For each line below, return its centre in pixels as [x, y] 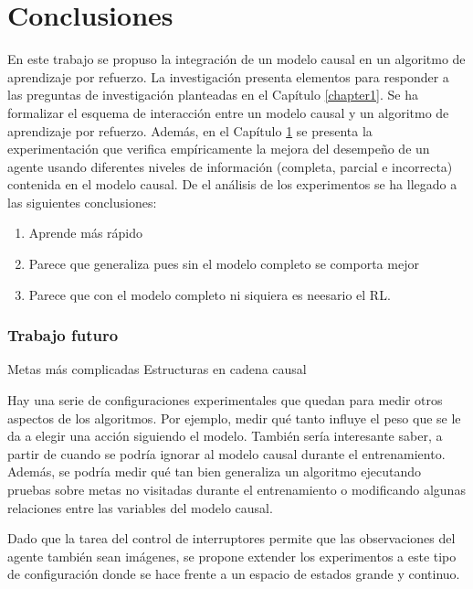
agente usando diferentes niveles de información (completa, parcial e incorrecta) [230, 166]
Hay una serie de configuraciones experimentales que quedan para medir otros [225, 400]
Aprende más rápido [86, 233]
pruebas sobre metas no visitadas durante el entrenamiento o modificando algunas [236, 490]
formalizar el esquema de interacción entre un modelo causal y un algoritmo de [228, 112]
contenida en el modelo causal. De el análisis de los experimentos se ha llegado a [232, 184]
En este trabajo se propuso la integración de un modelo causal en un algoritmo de [236, 59]
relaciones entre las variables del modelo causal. [140, 507]
